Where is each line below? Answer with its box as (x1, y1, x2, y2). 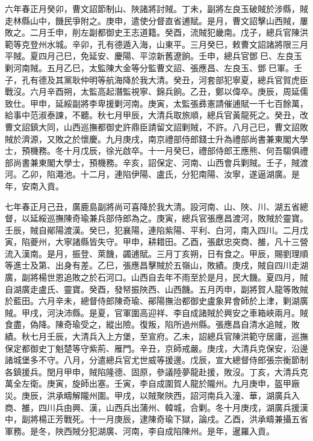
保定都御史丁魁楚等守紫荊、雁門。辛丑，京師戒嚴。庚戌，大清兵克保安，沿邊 (5, 341, 308, 354)
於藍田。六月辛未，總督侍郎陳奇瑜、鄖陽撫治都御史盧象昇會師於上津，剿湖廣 (5, 294, 308, 307)
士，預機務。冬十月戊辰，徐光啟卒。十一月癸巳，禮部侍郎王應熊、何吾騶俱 (5, 144, 300, 157)
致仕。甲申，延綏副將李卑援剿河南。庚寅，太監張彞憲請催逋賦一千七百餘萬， (5, 97, 308, 109)
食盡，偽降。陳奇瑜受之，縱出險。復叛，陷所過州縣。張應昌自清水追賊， (5, 318, 291, 331)
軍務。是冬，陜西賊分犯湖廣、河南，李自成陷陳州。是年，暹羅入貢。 (5, 424, 274, 437)
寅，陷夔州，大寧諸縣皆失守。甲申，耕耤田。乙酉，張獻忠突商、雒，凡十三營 (5, 235, 308, 248)
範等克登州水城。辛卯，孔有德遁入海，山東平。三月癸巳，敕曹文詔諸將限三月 (5, 37, 308, 50)
